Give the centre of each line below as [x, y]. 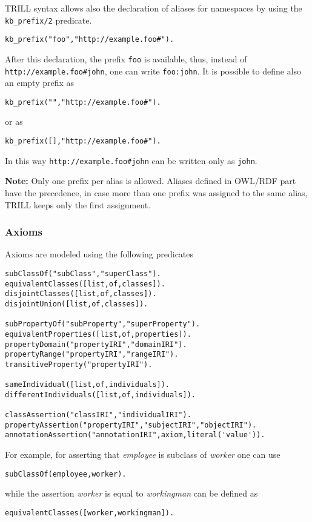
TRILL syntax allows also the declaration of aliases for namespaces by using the [154, 8]
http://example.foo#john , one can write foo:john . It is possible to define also [153, 71]
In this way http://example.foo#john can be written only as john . [131, 160]
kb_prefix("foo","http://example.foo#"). [90, 40]
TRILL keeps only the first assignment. [78, 204]
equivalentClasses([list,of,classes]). [85, 284]
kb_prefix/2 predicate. [48, 20]
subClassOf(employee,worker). [66, 474]
